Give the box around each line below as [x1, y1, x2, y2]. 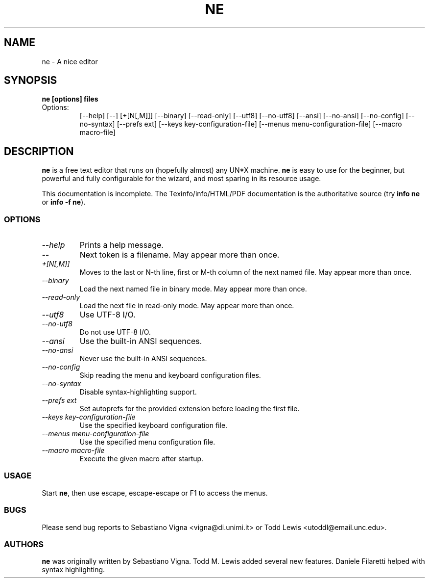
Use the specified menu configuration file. [79, 438, 215, 447]
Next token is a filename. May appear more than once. [79, 250, 280, 260]
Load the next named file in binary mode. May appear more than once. [79, 285, 307, 293]
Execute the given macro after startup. [79, 454, 204, 463]
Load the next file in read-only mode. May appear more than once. [79, 301, 294, 310]
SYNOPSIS [4, 74, 57, 87]
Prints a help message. [79, 240, 164, 250]
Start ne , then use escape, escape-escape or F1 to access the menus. [42, 488, 268, 497]
